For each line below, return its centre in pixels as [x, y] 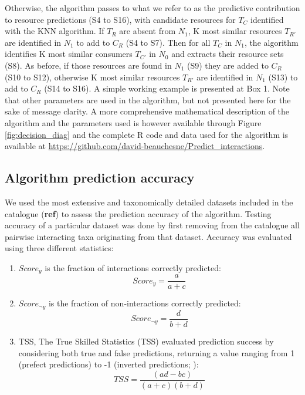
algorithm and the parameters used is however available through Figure [133, 122]
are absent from [148, 31]
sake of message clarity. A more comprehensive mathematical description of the [147, 111]
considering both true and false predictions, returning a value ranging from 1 [157, 352]
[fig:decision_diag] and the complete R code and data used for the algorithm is [147, 134]
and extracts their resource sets [228, 54]
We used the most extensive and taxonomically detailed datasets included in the [149, 202]
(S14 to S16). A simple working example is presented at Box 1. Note [167, 88]
